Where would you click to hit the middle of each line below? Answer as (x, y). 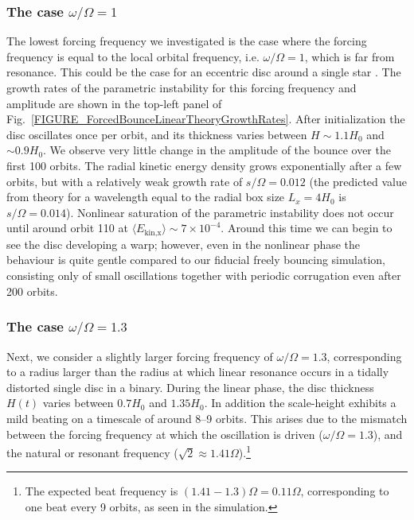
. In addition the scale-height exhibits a (300, 403)
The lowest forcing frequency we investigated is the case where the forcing (187, 41)
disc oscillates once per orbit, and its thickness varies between (157, 134)
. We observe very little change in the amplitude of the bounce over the (217, 150)
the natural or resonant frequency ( (92, 452)
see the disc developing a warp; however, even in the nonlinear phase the (184, 244)
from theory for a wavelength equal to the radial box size (146, 197)
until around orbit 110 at (67, 228)
